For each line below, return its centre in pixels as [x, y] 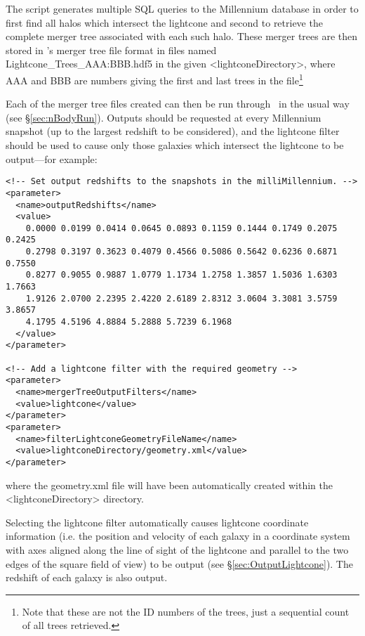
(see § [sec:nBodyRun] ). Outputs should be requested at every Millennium [164, 117]
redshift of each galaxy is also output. [87, 577]
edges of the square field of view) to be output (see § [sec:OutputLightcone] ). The [179, 563]
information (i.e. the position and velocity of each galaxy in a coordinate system [178, 536]
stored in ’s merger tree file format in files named [111, 50]
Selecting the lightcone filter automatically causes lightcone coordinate [157, 522]
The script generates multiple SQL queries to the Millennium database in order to [182, 8]
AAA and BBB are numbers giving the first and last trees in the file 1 [154, 79]
